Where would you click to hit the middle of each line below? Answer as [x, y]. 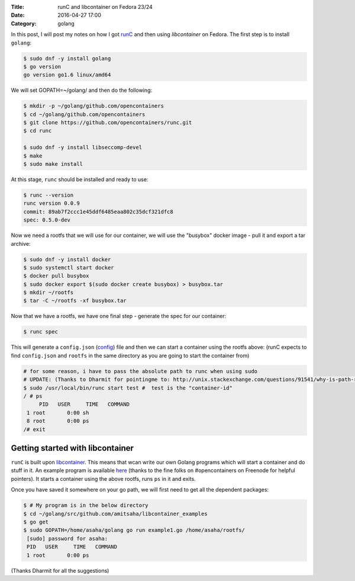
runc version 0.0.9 [51, 203]
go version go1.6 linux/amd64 [67, 75]
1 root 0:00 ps [58, 555]
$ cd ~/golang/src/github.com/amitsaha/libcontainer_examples [115, 513]
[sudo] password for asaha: [67, 538]
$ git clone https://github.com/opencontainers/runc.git [108, 123]
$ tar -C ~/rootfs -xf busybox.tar [75, 301]
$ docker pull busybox [56, 276]
